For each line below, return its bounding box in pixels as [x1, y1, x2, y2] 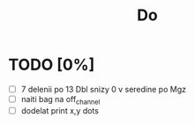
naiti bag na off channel [20, 94, 101, 107]
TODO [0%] [8, 55, 95, 75]
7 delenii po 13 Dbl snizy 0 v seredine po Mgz [20, 84, 187, 94]
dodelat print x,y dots [20, 105, 99, 115]
